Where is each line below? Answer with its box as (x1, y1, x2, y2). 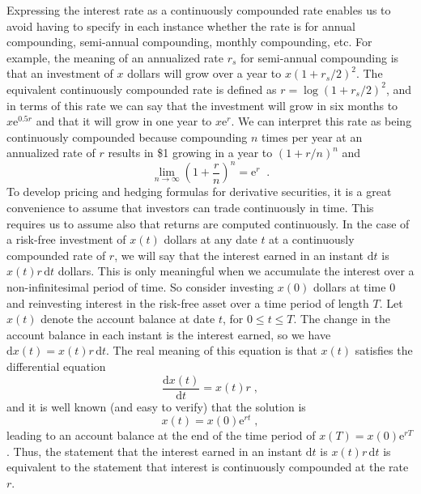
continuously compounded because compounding (6, 128, 248, 145)
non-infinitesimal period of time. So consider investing (6, 279, 274, 295)
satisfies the (355, 342, 413, 359)
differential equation (6, 357, 106, 374)
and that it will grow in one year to (36, 113, 212, 130)
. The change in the (293, 310, 390, 327)
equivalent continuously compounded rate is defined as (6, 80, 277, 97)
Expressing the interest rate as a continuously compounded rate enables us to (6, 2, 391, 18)
